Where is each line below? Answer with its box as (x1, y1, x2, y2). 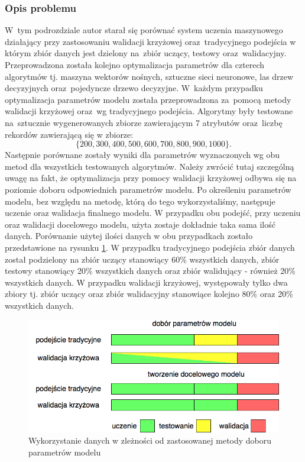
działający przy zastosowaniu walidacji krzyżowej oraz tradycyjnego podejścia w (5, 35, 296, 47)
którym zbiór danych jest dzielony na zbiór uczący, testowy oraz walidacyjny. (5, 47, 287, 59)
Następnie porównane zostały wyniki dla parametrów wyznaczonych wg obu (5, 148, 280, 161)
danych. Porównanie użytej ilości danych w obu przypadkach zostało (5, 230, 253, 242)
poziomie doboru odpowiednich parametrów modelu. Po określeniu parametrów (5, 183, 291, 195)
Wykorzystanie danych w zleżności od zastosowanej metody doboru (28, 434, 272, 447)
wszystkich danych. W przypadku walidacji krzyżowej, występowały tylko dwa (5, 276, 288, 288)
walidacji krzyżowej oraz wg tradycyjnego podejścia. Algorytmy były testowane (5, 105, 293, 117)
